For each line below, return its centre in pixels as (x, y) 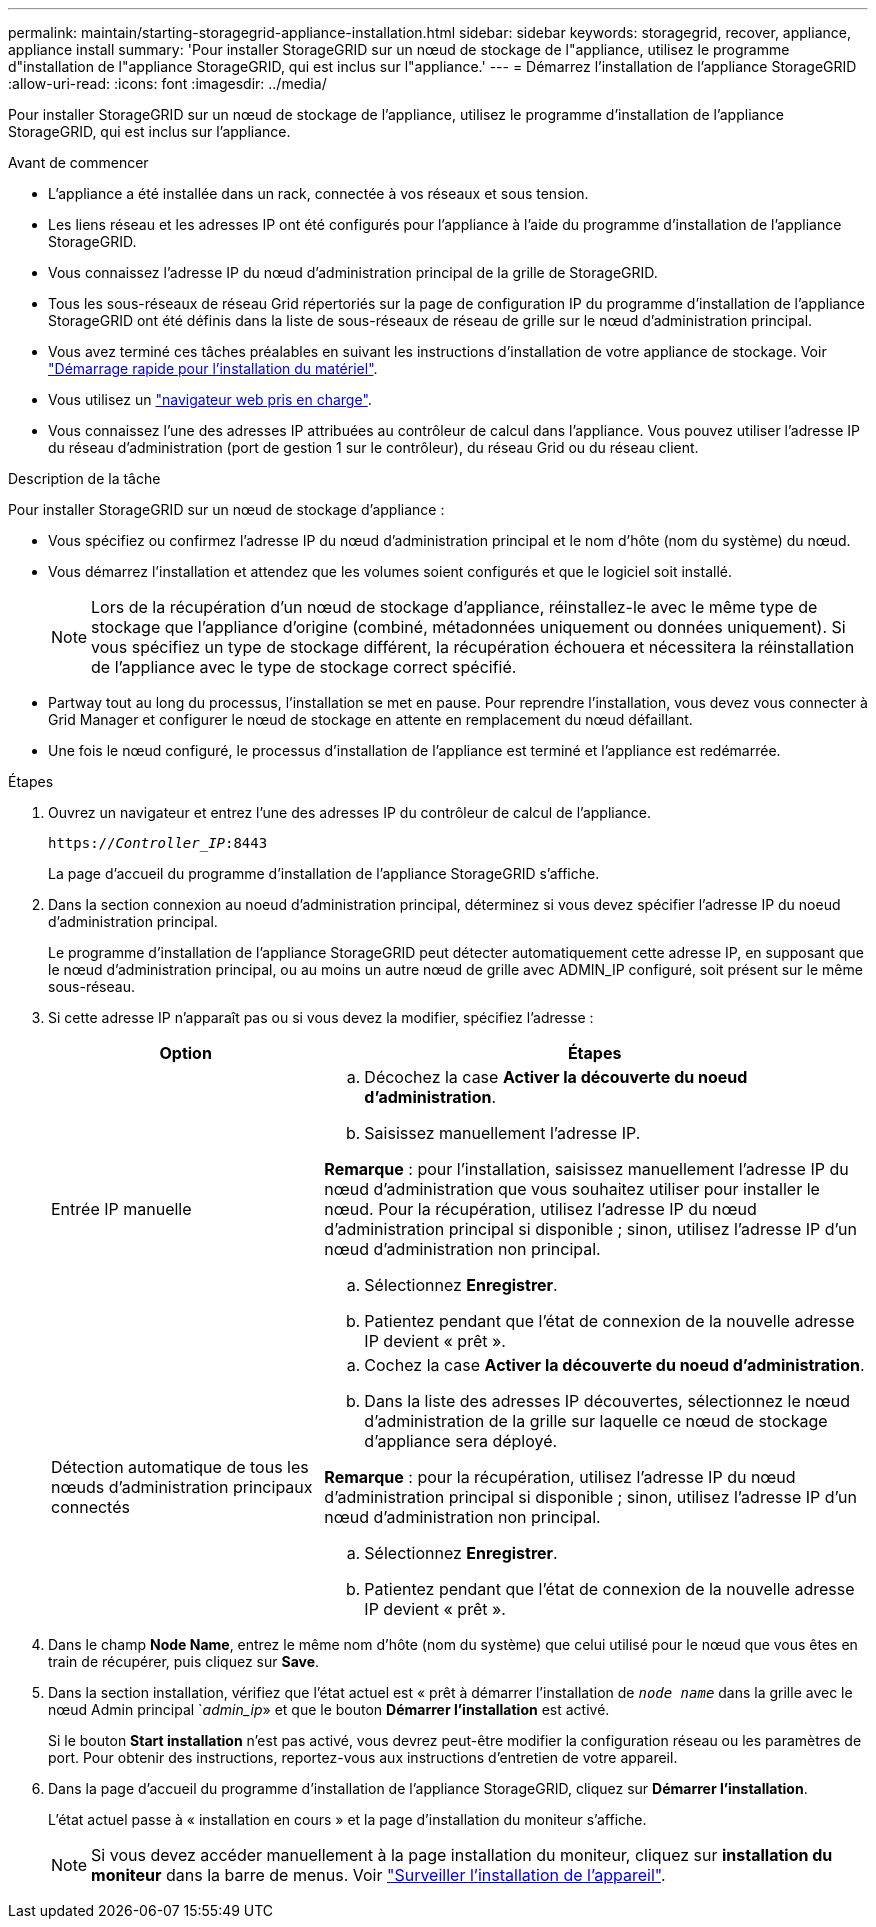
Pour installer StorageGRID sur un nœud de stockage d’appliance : (226, 509)
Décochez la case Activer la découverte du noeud (556, 1077)
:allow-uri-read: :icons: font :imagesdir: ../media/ (167, 83)
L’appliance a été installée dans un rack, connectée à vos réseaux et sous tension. (318, 193)
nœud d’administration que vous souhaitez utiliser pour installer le (572, 1189)
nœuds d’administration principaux (182, 1487)
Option (185, 1053)
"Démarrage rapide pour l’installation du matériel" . (213, 368)
